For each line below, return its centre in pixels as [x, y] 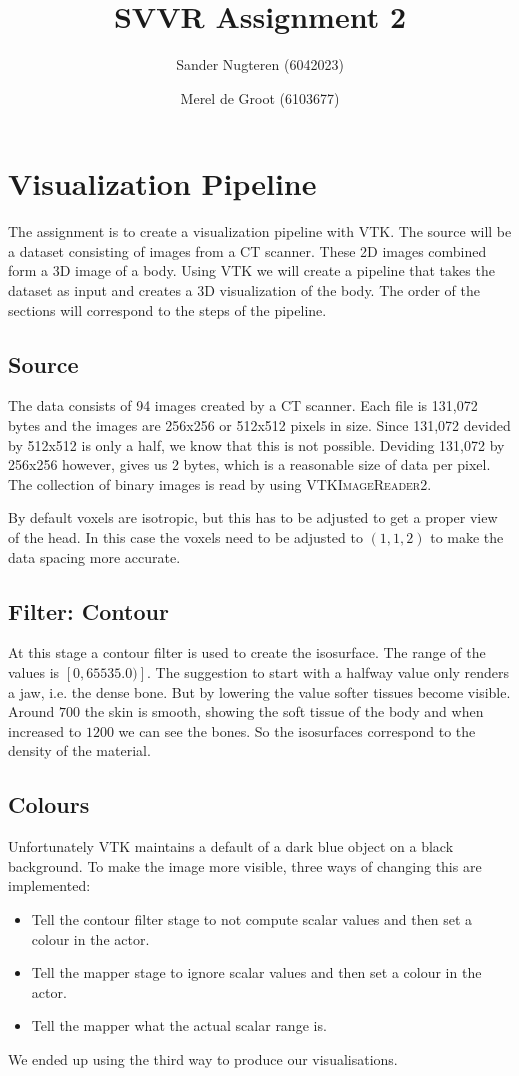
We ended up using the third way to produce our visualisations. [203, 1058]
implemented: [49, 885]
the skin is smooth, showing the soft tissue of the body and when [284, 711]
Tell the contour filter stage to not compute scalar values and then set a [252, 918]
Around [31, 711]
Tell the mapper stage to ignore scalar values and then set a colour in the [256, 972]
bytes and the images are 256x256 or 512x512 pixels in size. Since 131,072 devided [259, 425]
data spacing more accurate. [94, 556]
